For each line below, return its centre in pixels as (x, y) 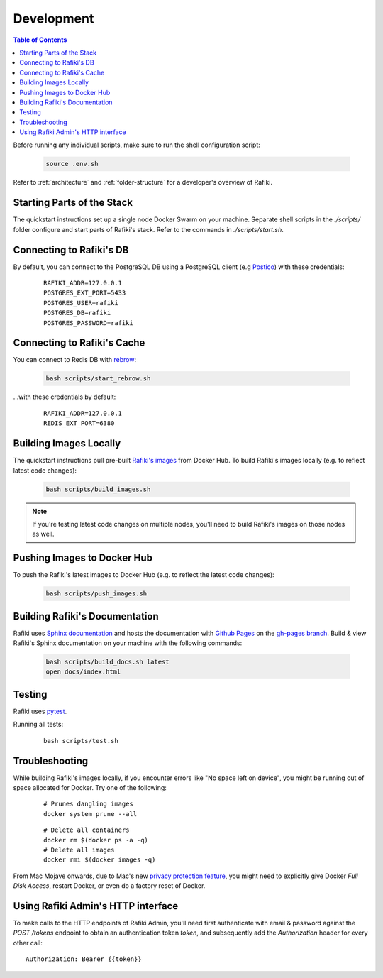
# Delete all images (79, 850)
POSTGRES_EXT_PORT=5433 (85, 293)
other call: (28, 943)
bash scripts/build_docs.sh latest (107, 662)
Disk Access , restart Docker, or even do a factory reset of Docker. (109, 886)
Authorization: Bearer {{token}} (84, 959)
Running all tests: (38, 725)
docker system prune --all (90, 814)
